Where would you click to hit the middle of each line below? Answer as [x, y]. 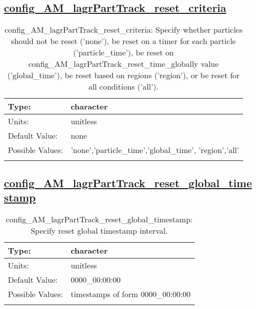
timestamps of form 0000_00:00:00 [131, 294]
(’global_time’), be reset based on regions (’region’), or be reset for [123, 75]
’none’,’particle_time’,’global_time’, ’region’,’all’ [155, 150]
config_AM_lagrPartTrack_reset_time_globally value [124, 64]
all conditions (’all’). [124, 87]
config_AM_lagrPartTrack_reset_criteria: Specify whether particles [124, 30]
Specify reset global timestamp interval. [99, 230]
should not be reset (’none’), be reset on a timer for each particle [124, 41]
